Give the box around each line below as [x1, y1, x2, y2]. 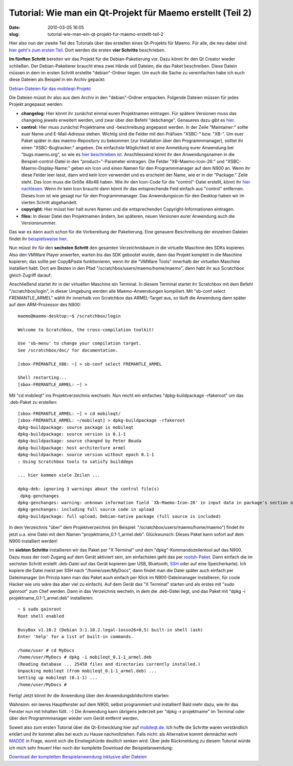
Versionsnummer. [21, 220, 57, 226]
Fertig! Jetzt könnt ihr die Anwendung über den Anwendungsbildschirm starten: [9, 693, 169, 698]
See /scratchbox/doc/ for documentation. [18, 348, 118, 353]
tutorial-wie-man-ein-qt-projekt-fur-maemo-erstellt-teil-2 [47, 31, 164, 37]
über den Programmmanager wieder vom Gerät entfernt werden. [9, 715, 139, 721]
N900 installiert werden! [9, 538, 58, 544]
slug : [9, 31, 20, 37]
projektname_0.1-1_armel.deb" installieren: [9, 595, 94, 601]
